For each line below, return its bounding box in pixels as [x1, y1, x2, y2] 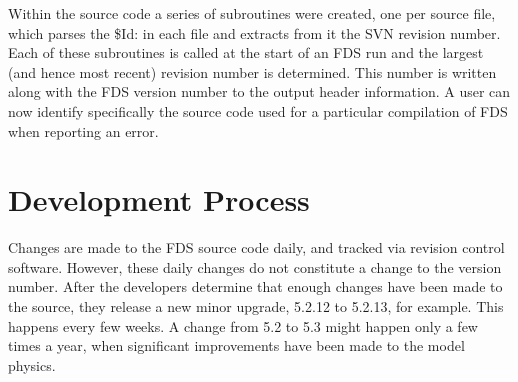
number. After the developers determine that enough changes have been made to [8, 276, 503, 297]
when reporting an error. [8, 120, 159, 141]
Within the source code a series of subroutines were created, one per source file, [8, 3, 496, 23]
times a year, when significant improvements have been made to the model [8, 335, 465, 356]
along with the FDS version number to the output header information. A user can [8, 81, 511, 102]
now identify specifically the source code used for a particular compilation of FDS [8, 100, 508, 121]
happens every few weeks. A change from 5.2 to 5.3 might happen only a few [8, 315, 478, 336]
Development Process [8, 179, 310, 220]
